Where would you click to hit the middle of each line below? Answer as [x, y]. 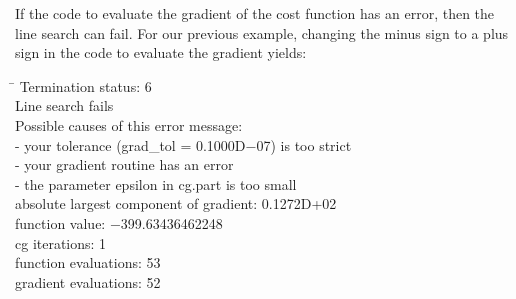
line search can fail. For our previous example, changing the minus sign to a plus [262, 32]
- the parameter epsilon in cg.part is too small [156, 183]
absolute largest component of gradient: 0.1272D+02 [176, 203]
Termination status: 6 [85, 85]
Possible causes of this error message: [129, 124]
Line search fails [64, 105]
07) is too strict [304, 144]
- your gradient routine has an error [124, 164]
